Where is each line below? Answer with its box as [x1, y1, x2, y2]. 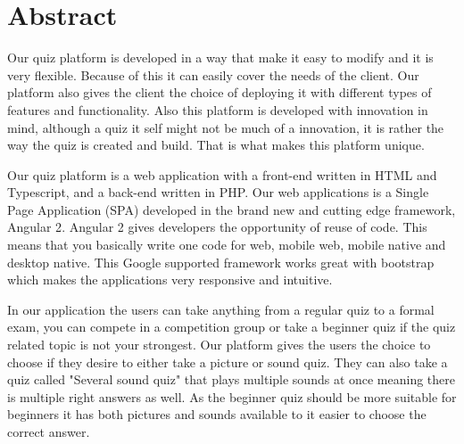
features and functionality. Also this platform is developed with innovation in [7, 100, 428, 119]
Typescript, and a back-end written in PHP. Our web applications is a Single [7, 183, 429, 201]
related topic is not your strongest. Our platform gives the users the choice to [7, 335, 431, 354]
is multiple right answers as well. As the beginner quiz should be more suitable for [7, 387, 457, 406]
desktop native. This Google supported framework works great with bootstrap [7, 252, 435, 271]
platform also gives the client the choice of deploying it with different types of [7, 83, 432, 102]
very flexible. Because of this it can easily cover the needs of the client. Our [7, 65, 419, 84]
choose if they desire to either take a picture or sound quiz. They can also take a [7, 352, 448, 371]
